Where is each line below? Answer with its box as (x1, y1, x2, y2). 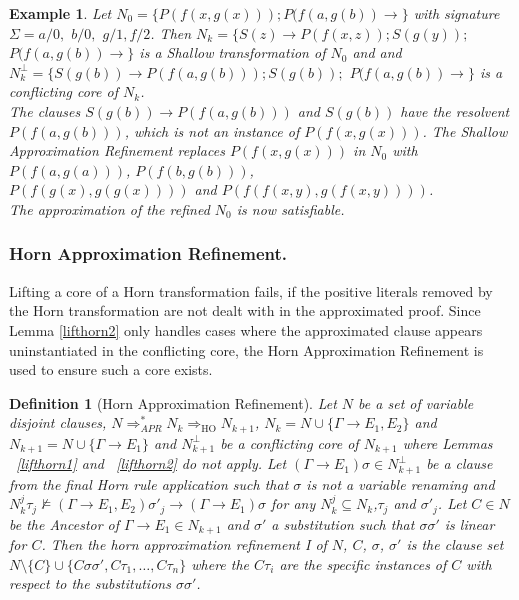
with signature (413, 3, 500, 23)
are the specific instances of (279, 553, 447, 574)
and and (352, 42, 402, 63)
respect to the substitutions (9, 573, 171, 594)
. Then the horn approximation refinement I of (41, 534, 327, 555)
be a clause (426, 453, 493, 474)
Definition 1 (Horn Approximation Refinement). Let (9, 392, 337, 413)
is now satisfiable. (236, 198, 345, 219)
